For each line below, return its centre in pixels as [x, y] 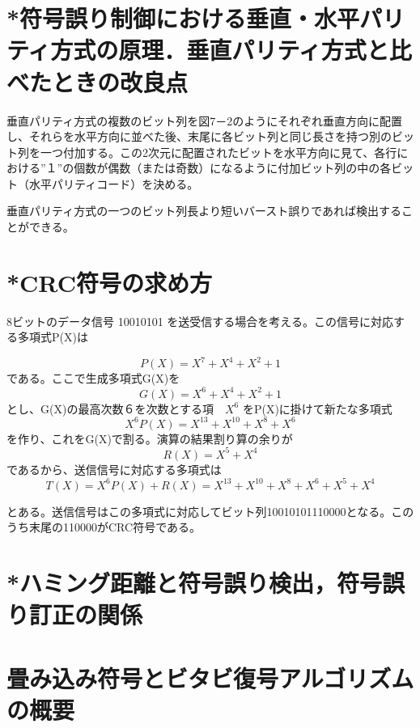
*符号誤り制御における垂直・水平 [183, 18]
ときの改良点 [120, 81]
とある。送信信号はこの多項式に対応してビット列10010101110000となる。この [210, 511]
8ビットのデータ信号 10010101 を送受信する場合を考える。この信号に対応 [200, 321]
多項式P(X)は [53, 337]
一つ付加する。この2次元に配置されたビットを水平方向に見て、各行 [218, 152]
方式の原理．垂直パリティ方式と [220, 50]
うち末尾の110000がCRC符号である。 [104, 527]
